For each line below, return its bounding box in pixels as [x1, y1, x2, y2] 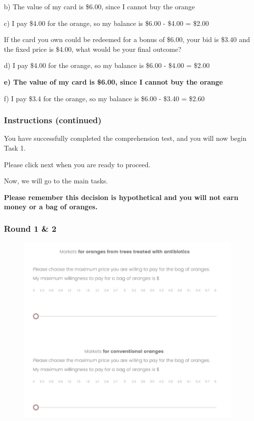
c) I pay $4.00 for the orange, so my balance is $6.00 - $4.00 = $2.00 [4, 18, 209, 28]
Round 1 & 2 [4, 222, 57, 234]
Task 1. [4, 142, 26, 153]
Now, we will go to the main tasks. [4, 176, 108, 186]
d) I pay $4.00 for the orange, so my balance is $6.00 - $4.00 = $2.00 [4, 60, 210, 70]
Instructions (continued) [4, 114, 102, 126]
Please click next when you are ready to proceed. [4, 159, 151, 169]
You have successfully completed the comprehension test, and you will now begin [4, 133, 247, 143]
